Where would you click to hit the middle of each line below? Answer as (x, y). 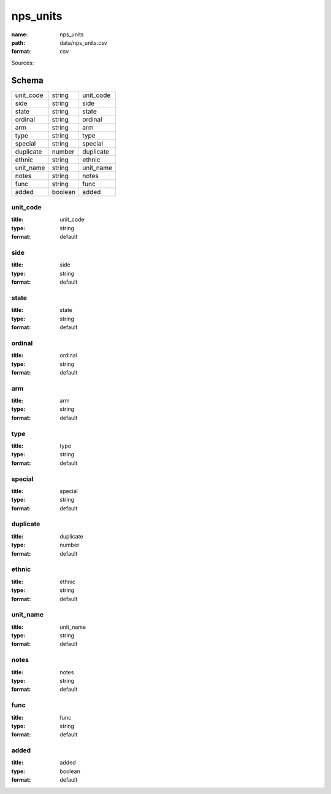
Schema (28, 80)
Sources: (23, 63)
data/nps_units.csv (83, 42)
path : (18, 42)
